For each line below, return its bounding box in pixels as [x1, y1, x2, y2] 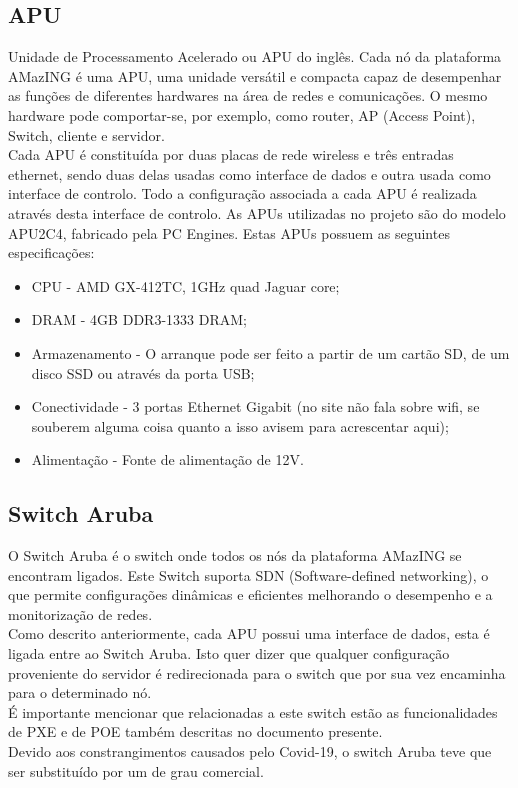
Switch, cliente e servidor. [8, 124, 165, 145]
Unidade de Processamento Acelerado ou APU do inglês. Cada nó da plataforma [8, 46, 502, 67]
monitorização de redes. [8, 603, 153, 624]
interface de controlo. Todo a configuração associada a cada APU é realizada [8, 183, 477, 204]
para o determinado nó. [8, 682, 152, 703]
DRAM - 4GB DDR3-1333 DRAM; [31, 309, 247, 330]
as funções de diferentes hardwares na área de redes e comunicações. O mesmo [8, 85, 488, 106]
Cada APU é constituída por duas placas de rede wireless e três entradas [8, 144, 454, 165]
